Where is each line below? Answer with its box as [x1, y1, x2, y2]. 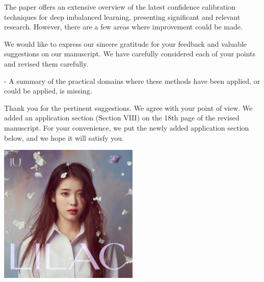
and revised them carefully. [4, 58, 89, 69]
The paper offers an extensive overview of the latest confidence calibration [4, 2, 235, 12]
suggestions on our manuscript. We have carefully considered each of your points [4, 48, 255, 59]
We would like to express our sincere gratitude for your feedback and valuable [4, 38, 247, 49]
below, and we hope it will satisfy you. [4, 132, 124, 143]
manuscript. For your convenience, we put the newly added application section [4, 122, 249, 133]
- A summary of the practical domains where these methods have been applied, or [4, 75, 260, 86]
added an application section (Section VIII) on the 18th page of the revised [4, 112, 240, 123]
